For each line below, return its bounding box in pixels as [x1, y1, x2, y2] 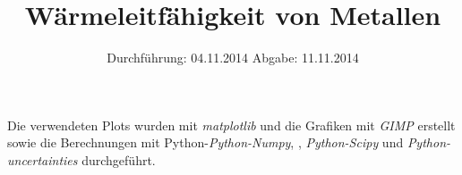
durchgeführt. [81, 150, 156, 169]
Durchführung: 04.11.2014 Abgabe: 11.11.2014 [107, 48, 359, 67]
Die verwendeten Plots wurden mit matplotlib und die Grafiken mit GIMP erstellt [7, 115, 456, 134]
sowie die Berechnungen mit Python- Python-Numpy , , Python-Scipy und [7, 133, 404, 152]
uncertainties [7, 150, 78, 169]
